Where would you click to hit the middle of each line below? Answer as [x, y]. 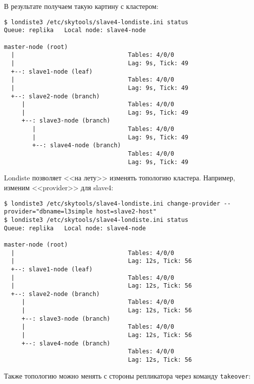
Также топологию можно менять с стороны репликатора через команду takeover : [127, 375]
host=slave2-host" [126, 212]
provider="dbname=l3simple [48, 212]
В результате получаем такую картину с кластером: [81, 6]
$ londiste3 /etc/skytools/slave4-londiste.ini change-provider [112, 203]
